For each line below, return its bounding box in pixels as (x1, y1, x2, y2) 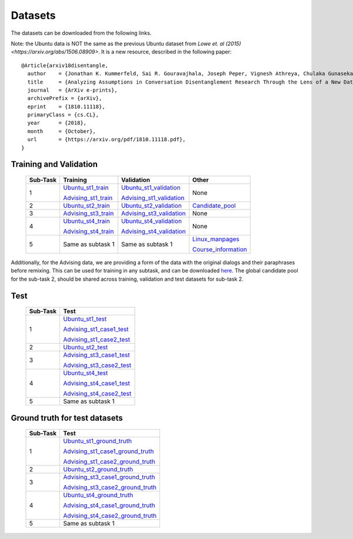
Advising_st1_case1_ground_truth (63, 447, 154, 455)
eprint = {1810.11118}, (27, 103, 105, 110)
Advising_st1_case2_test (63, 335, 131, 344)
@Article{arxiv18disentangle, (21, 62, 109, 69)
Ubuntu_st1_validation (121, 184, 181, 192)
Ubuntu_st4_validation (121, 217, 182, 225)
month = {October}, (27, 128, 96, 135)
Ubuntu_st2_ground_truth (63, 465, 134, 474)
